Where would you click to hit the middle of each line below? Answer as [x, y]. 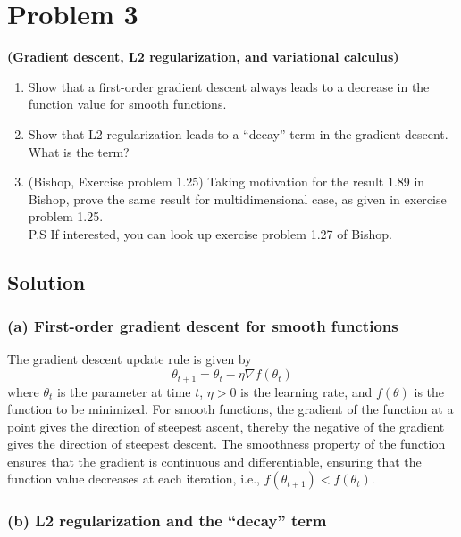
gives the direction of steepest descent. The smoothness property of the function [226, 444]
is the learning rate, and [306, 391]
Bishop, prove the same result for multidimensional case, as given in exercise [237, 198]
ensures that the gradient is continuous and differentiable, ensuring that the [214, 461]
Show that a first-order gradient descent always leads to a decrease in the [229, 86]
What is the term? [79, 151]
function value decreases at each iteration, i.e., [134, 479]
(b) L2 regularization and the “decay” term [167, 520]
